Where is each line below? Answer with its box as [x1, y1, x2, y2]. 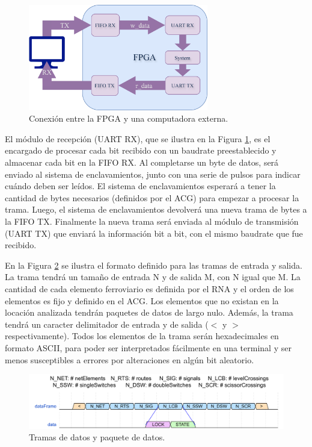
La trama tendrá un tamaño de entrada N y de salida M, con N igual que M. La [5, 270, 301, 283]
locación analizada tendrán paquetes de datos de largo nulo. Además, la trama [5, 306, 293, 319]
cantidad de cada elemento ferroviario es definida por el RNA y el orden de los [5, 282, 294, 295]
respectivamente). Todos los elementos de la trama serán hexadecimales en [5, 330, 279, 342]
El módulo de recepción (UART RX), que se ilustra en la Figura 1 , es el [5, 132, 271, 145]
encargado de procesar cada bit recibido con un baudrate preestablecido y [5, 144, 277, 157]
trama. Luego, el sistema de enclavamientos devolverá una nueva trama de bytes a [5, 203, 307, 216]
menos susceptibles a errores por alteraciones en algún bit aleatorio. [5, 353, 254, 366]
